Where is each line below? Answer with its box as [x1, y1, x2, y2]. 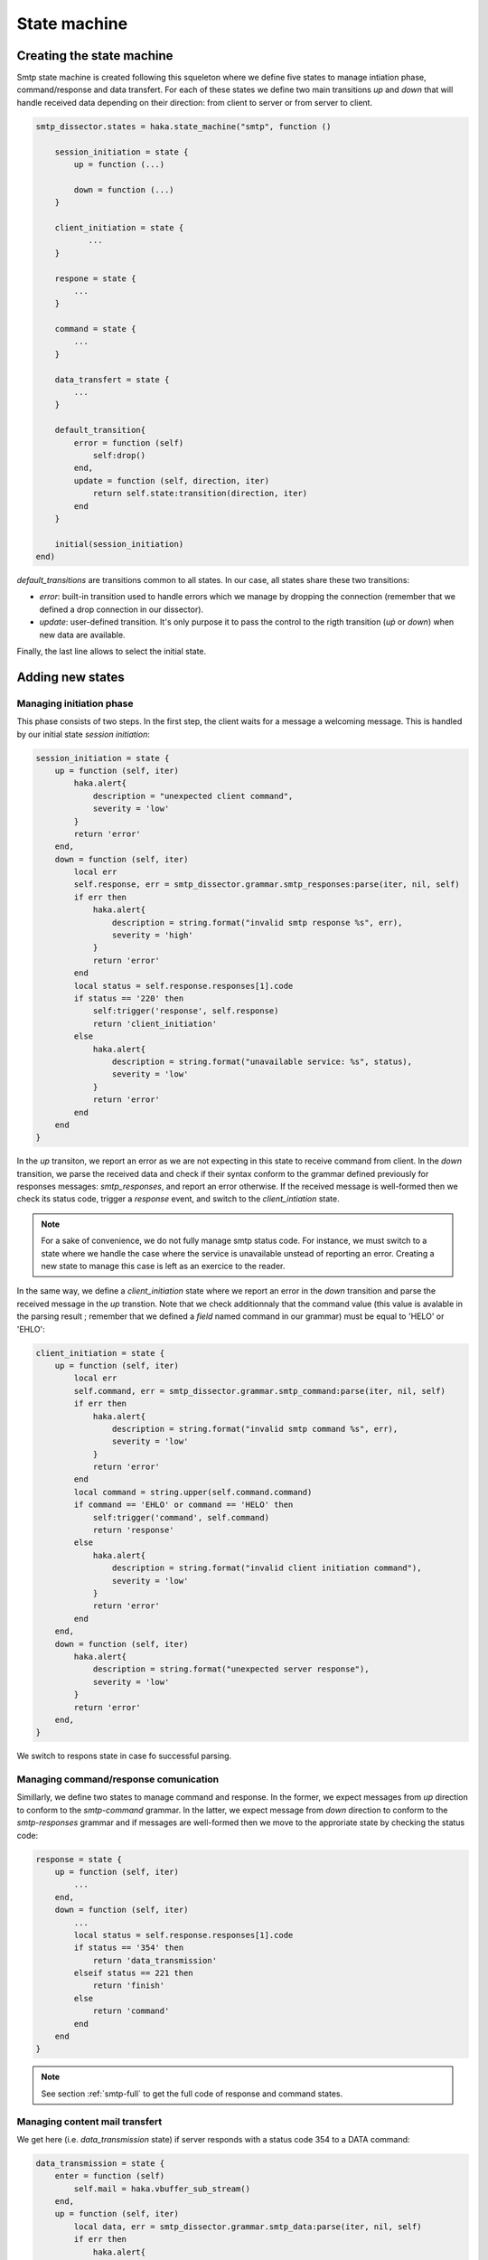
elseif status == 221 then [73, 1968, 193, 1979]
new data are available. [39, 629, 126, 640]
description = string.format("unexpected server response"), [92, 1664, 370, 1674]
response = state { [35, 1854, 122, 1864]
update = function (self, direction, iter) [73, 476, 270, 485]
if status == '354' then [73, 1943, 184, 1953]
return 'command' [92, 2006, 170, 2016]
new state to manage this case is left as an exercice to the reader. [41, 1261, 286, 1272]
